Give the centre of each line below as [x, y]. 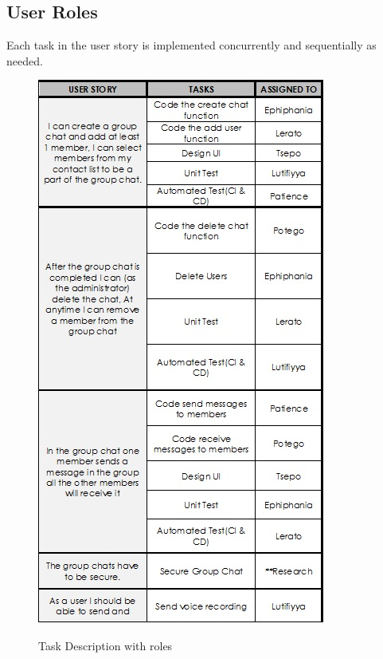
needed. [25, 60]
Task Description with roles [106, 645]
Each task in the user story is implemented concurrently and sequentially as [191, 45]
